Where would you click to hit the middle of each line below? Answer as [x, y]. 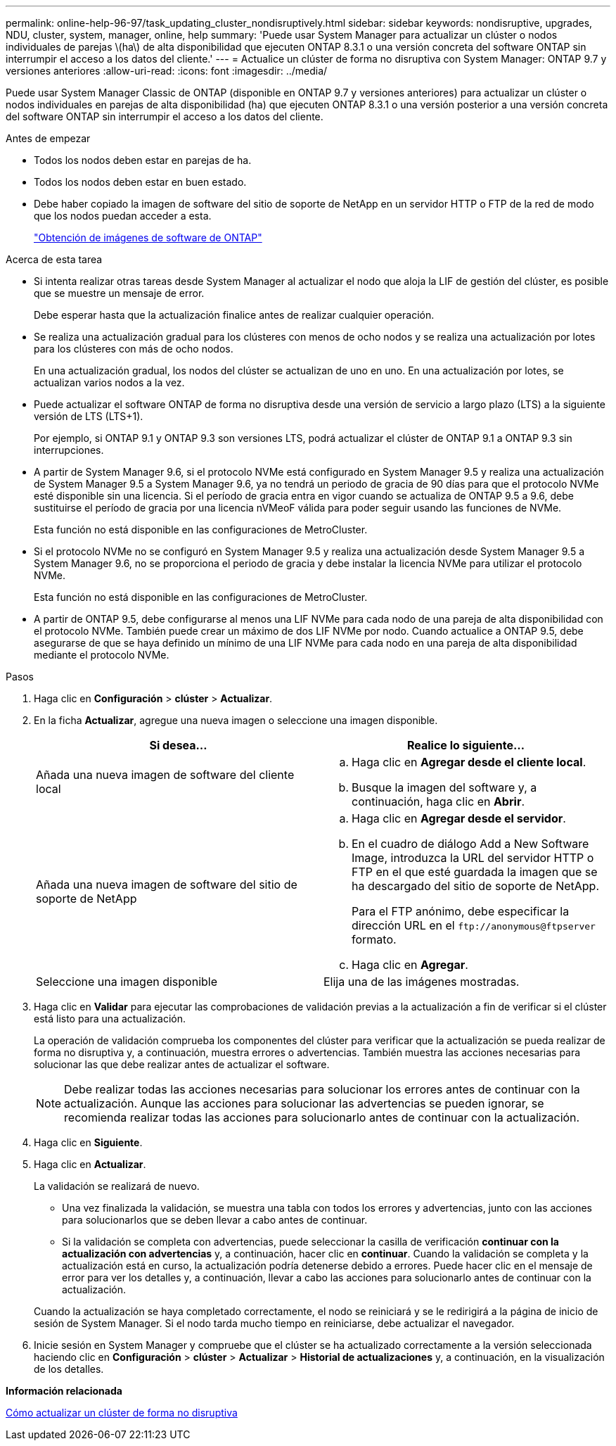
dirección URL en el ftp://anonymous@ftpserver [474, 925]
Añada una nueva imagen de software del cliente [165, 775]
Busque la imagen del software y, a [444, 787]
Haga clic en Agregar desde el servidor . [459, 818]
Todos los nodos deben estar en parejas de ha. [143, 160]
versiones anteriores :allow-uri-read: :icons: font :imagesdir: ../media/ [167, 71]
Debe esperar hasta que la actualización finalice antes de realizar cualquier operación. [234, 315]
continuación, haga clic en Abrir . [438, 801]
